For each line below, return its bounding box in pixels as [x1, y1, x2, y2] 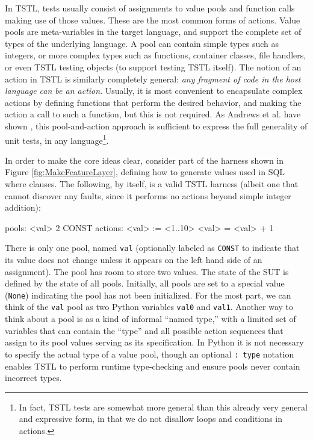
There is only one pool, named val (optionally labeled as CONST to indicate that [5, 241, 300, 254]
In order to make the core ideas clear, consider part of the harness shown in [5, 153, 284, 166]
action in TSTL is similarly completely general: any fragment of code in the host [5, 72, 301, 85]
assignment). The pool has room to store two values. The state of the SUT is [5, 265, 289, 277]
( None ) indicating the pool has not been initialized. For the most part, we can [5, 288, 291, 301]
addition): [5, 201, 41, 214]
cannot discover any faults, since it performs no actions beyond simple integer [5, 189, 291, 202]
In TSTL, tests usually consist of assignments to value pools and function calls [5, 2, 295, 14]
